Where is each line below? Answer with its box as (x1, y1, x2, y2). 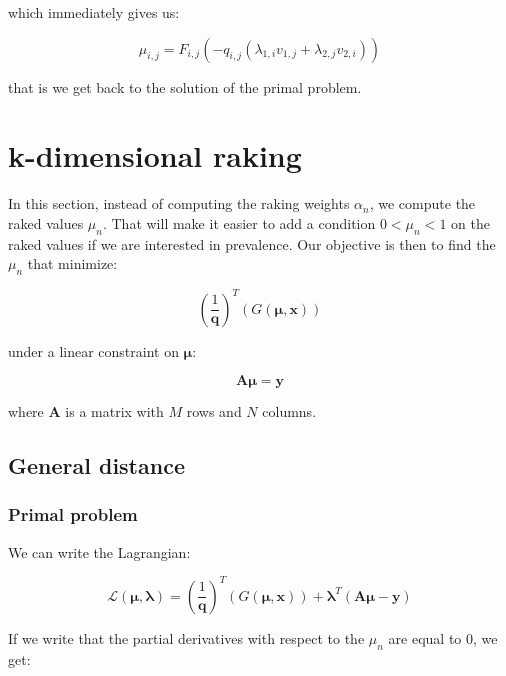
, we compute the (369, 193, 476, 214)
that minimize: (27, 253, 118, 274)
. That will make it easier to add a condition (102, 212, 376, 233)
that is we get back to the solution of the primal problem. (8, 76, 362, 97)
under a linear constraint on (8, 340, 179, 361)
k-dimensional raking (8, 135, 302, 176)
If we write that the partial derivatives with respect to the (8, 627, 365, 648)
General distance (8, 450, 185, 481)
